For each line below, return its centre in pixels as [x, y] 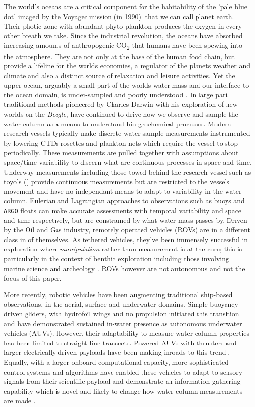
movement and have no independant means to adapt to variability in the [113, 191]
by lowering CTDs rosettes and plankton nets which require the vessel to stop [121, 142]
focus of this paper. [33, 278]
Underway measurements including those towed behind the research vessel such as [127, 172]
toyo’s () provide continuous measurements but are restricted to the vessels [117, 181]
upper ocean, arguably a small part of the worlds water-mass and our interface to [127, 85]
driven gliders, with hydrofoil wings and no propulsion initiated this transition [122, 313]
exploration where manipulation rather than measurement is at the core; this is [123, 249]
